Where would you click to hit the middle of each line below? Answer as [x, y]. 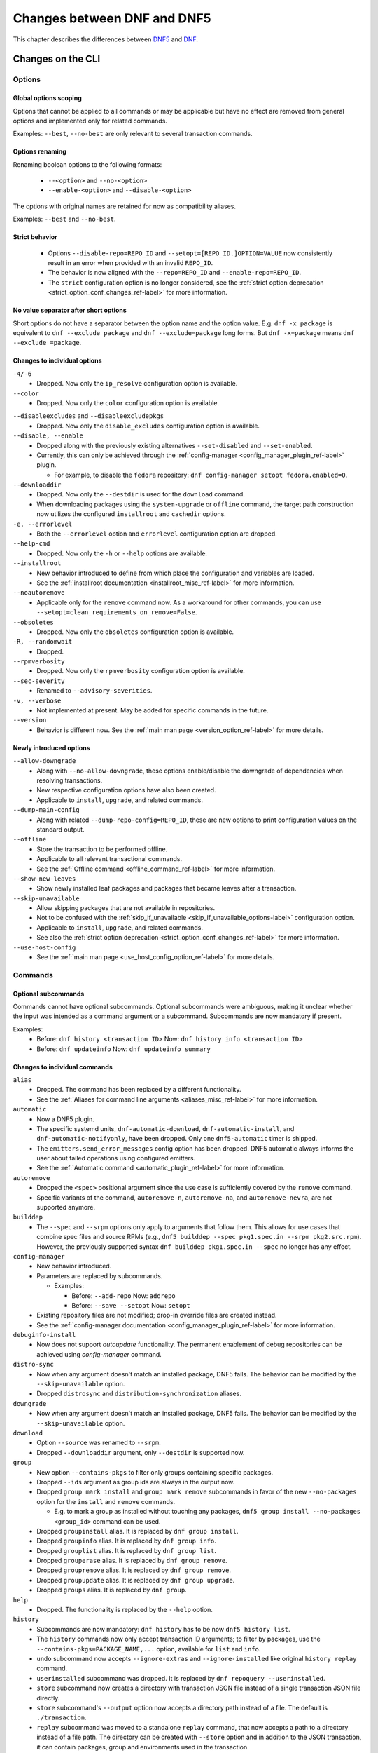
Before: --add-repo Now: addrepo [124, 1295]
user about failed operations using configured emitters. [116, 1158]
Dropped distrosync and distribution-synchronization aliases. [139, 1394]
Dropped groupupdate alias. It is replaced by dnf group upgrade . [136, 1580]
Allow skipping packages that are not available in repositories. [126, 908]
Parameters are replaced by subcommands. [100, 1275]
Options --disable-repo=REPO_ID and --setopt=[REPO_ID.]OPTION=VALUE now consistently [190, 253]
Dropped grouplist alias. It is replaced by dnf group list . [127, 1550]
